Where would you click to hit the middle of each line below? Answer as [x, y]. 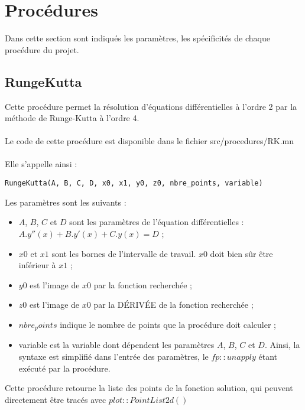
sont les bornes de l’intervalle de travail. [124, 253]
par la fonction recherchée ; [143, 284]
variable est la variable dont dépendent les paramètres [116, 345]
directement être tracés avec [56, 399]
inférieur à [37, 265]
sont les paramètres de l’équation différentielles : [157, 222]
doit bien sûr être [241, 253]
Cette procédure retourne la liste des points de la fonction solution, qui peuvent [149, 388]
